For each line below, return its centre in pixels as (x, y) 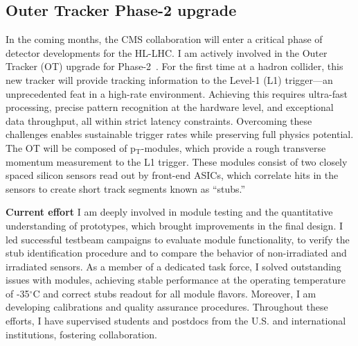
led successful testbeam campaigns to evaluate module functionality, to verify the (178, 239)
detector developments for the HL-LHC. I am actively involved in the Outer (167, 52)
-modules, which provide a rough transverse (233, 147)
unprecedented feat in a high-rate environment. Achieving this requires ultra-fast (177, 93)
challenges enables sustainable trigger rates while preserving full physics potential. (180, 134)
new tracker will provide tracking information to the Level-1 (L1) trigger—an (169, 79)
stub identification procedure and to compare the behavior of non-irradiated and (176, 253)
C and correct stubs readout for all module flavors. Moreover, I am (174, 293)
